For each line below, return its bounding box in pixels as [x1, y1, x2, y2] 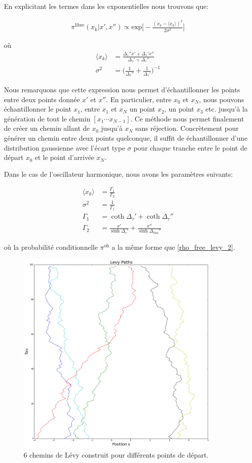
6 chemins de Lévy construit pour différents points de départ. [24, 449, 209, 460]
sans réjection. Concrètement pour [135, 123, 239, 133]
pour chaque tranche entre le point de [133, 142, 248, 153]
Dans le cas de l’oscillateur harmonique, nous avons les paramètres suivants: [4, 168, 233, 179]
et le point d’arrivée [34, 152, 94, 162]
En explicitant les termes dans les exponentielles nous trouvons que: [4, 1, 209, 11]
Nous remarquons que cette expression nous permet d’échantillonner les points [4, 84, 240, 94]
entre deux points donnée [4, 94, 80, 104]
